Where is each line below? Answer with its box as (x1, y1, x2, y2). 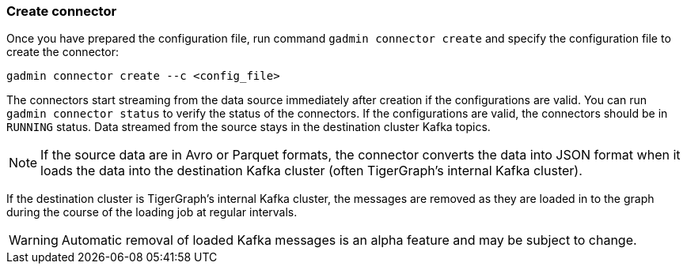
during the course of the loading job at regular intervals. (6, 205, 298, 219)
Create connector (6, 3, 117, 19)
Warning (9, 232, 59, 249)
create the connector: (6, 45, 119, 59)
